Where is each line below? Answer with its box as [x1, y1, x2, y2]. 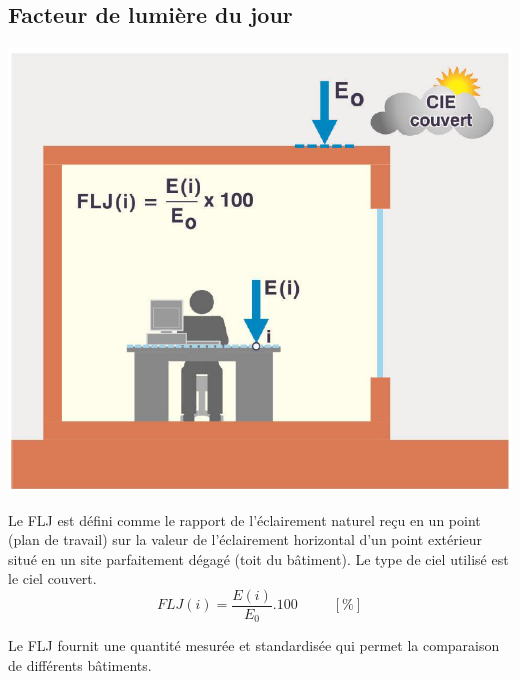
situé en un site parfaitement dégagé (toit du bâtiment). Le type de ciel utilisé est [8, 548, 509, 569]
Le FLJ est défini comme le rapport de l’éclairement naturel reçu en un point [8, 509, 481, 530]
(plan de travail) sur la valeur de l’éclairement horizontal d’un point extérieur [8, 529, 483, 550]
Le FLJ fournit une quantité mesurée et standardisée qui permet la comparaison [8, 635, 500, 656]
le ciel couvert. [8, 568, 97, 589]
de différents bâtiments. [8, 655, 152, 676]
